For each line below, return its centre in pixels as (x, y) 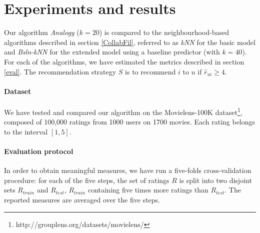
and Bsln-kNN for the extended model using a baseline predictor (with (112, 52)
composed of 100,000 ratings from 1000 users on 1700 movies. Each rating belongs (130, 122)
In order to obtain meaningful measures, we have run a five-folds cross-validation (128, 170)
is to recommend (150, 71)
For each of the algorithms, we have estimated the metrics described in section (124, 61)
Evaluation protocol (39, 151)
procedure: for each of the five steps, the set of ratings (87, 180)
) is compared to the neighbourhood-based (164, 32)
